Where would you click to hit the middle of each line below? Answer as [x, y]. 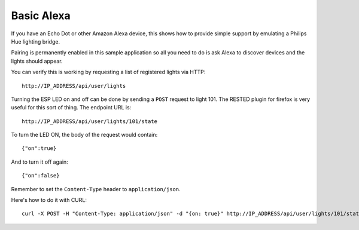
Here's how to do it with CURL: [49, 200]
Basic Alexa [41, 16]
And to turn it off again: [39, 162]
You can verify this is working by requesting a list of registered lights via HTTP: [108, 72]
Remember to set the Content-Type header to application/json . [96, 189]
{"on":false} [41, 176]
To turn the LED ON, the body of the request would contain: [84, 135]
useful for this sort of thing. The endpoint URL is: [71, 108]
